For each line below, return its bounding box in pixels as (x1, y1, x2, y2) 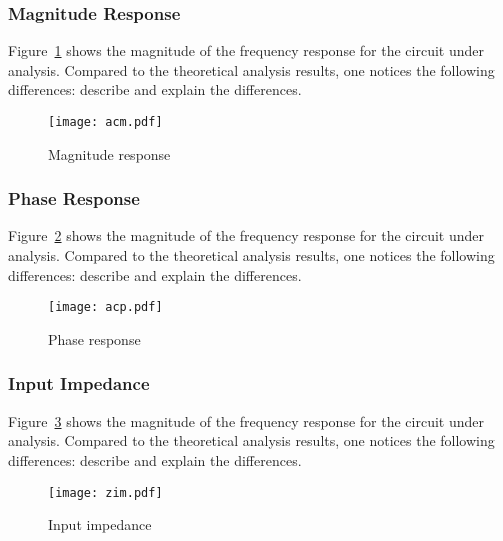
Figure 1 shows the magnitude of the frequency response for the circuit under (8, 40, 484, 61)
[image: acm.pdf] (48, 115, 163, 129)
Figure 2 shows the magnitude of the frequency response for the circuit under (8, 225, 484, 246)
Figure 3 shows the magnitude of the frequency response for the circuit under (8, 410, 484, 431)
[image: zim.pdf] (48, 485, 163, 500)
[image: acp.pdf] (48, 300, 163, 315)
